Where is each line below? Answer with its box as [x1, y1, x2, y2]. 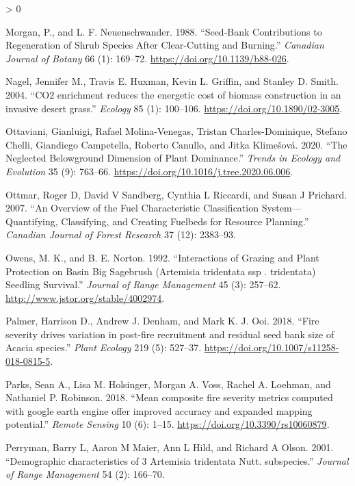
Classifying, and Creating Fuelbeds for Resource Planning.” [61, 214, 309, 228]
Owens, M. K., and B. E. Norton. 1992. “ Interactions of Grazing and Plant [5, 250, 319, 264]
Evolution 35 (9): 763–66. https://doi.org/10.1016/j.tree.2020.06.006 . [5, 164, 293, 178]
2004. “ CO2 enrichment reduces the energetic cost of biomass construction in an [5, 87, 341, 101]
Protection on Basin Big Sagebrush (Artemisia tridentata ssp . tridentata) [5, 264, 316, 278]
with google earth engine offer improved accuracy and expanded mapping [5, 403, 313, 418]
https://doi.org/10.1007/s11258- [204, 340, 339, 355]
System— [261, 201, 302, 215]
